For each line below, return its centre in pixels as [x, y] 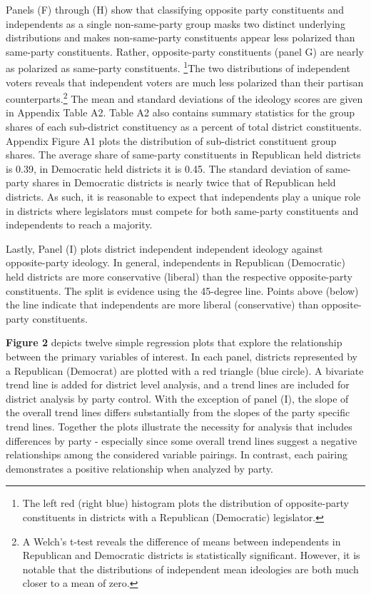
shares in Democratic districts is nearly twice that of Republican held [184, 182]
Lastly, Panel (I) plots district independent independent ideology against [164, 248]
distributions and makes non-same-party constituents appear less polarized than [181, 37]
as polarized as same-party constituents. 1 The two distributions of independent [178, 67]
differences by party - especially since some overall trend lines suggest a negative [182, 440]
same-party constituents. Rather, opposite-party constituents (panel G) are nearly [185, 51]
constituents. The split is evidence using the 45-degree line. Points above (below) [182, 290]
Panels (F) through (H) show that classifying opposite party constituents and [175, 9]
